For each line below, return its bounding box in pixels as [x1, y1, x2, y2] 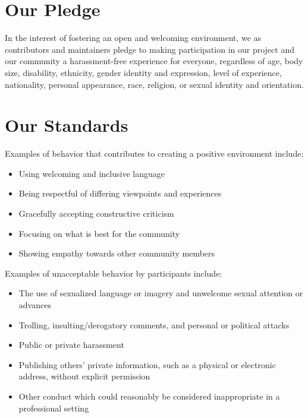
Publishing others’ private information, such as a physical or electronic [18, 358, 276, 370]
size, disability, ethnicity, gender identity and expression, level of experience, [5, 66, 282, 78]
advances [18, 298, 51, 311]
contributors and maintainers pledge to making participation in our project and [5, 43, 294, 55]
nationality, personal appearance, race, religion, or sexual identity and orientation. [5, 78, 304, 90]
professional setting [18, 401, 89, 414]
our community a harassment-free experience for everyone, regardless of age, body [5, 55, 303, 67]
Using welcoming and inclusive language [18, 167, 165, 179]
